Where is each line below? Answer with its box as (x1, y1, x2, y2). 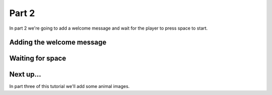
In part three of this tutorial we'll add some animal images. (9, 83, 130, 89)
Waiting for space (9, 54, 66, 63)
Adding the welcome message (9, 38, 107, 47)
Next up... (9, 70, 41, 79)
